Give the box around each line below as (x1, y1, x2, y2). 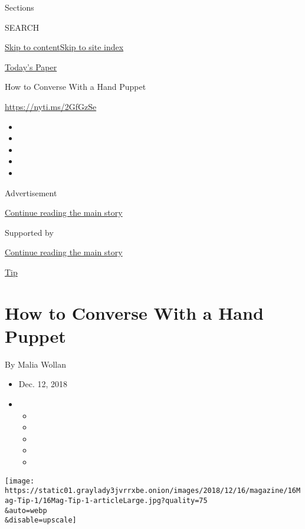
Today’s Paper (5, 60, 57, 73)
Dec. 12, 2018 (18, 378, 68, 390)
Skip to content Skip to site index (5, 41, 124, 53)
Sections (5, 1, 34, 13)
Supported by (5, 226, 54, 238)
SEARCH (5, 21, 40, 33)
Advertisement (5, 186, 57, 199)
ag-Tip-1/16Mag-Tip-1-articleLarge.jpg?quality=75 (5, 496, 208, 505)
